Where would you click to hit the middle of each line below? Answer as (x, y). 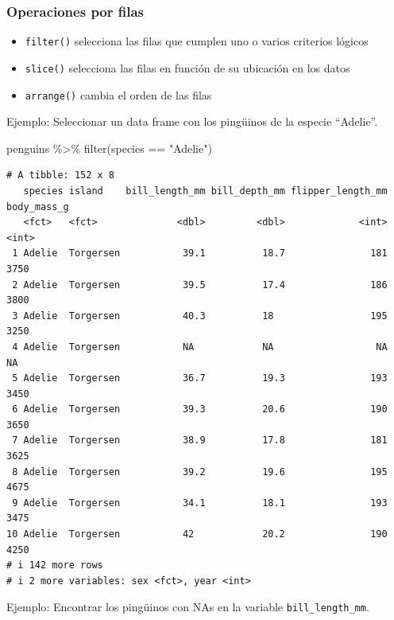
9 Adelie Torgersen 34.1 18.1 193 (200, 503)
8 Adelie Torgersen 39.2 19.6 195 (200, 472)
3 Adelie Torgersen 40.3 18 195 (200, 316)
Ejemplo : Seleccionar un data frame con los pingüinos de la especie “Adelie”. (192, 121)
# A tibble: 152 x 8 (61, 175)
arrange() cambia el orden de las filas (118, 94)
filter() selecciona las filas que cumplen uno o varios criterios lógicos (197, 41)
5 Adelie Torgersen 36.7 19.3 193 (200, 378)
